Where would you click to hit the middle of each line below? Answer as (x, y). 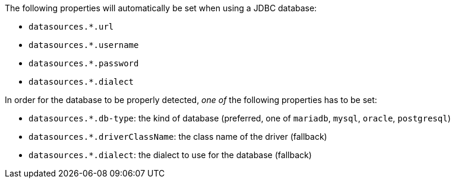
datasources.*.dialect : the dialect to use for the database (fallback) (170, 155)
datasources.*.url (71, 27)
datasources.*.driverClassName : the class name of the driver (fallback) (178, 137)
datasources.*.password (84, 63)
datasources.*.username (84, 45)
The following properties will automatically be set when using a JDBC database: (161, 8)
